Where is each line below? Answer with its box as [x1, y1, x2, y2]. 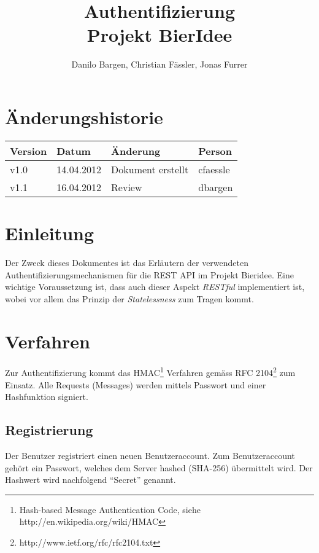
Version [10, 143, 47, 158]
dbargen [198, 179, 233, 194]
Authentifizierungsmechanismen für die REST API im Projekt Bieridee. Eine [5, 268, 294, 281]
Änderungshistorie [5, 104, 163, 129]
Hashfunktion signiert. [5, 390, 88, 403]
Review [111, 179, 142, 194]
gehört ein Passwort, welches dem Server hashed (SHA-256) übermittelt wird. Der [5, 461, 313, 474]
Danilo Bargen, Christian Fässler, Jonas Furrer [71, 58, 248, 71]
